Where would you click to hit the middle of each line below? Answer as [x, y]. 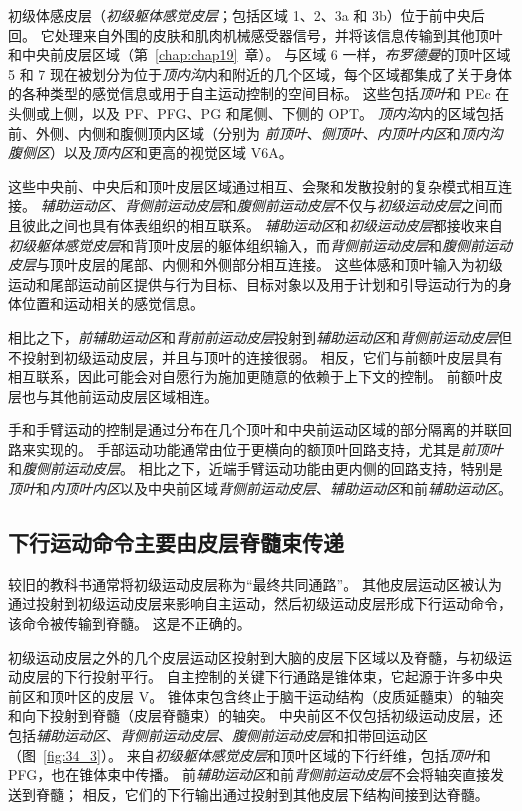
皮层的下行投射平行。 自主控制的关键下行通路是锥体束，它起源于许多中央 [262, 676]
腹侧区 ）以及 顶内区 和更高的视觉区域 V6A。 [150, 152]
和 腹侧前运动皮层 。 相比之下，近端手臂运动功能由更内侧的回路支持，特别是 [255, 468]
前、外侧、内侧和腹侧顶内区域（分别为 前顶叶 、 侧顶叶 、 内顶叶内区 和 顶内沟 [255, 132]
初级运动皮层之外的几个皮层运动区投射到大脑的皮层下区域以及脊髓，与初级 [253, 656]
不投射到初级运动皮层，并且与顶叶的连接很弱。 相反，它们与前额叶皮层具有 [255, 356]
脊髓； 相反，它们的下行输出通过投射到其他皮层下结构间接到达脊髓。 [262, 793]
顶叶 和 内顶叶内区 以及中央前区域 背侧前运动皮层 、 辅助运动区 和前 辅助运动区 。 [260, 488]
